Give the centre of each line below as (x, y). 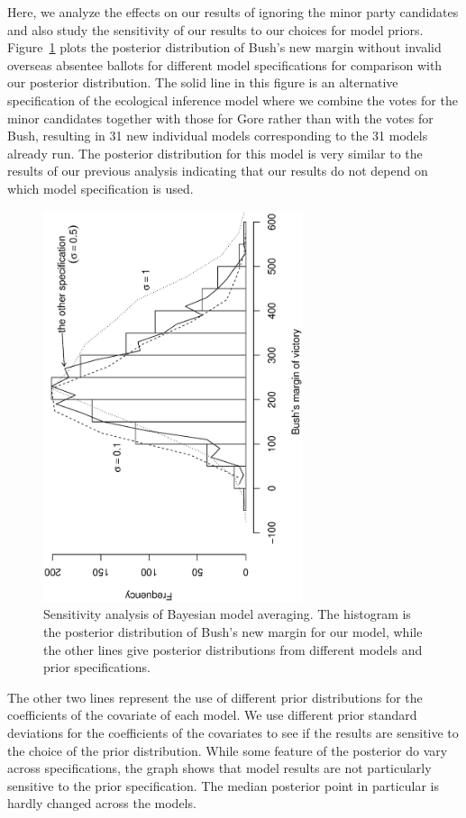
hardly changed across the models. (102, 803)
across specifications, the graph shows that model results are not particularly (219, 768)
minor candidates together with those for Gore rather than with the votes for (220, 118)
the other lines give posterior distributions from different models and (233, 649)
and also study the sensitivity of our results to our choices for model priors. (215, 29)
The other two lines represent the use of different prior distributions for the (215, 697)
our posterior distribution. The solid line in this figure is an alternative (203, 82)
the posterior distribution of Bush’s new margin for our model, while (233, 632)
